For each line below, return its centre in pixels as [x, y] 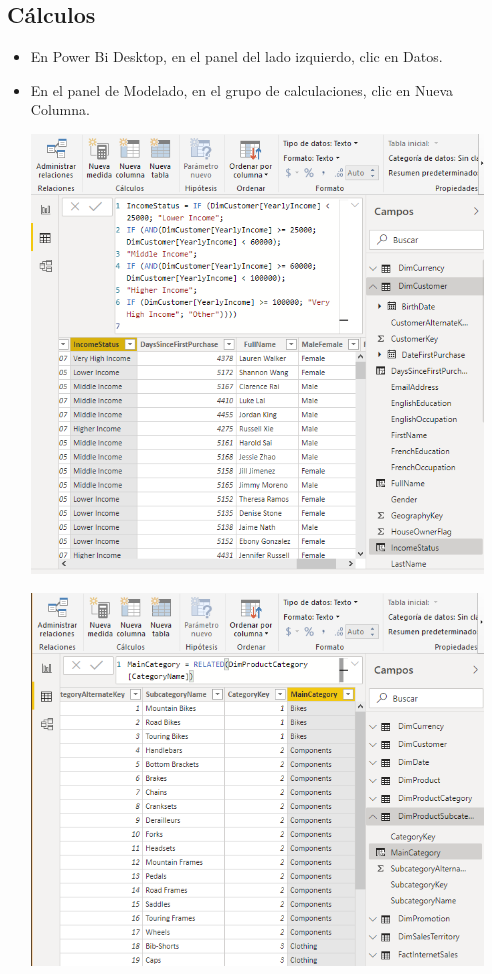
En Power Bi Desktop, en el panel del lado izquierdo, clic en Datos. [236, 56]
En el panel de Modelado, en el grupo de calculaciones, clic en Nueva [242, 89]
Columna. [60, 109]
